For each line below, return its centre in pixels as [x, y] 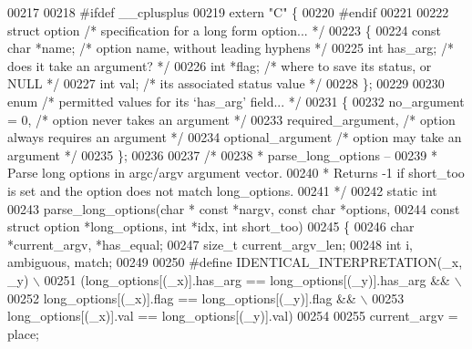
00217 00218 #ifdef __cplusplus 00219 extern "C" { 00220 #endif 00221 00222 [228, 12]
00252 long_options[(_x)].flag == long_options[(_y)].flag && [182, 298]
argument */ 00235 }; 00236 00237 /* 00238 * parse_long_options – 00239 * [222, 154]
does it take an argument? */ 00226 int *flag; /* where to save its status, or [220, 65]
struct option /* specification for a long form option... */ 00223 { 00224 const [225, 30]
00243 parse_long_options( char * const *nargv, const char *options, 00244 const [234, 208]
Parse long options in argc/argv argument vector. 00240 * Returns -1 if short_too [236, 173]
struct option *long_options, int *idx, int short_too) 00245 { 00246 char [211, 226]
